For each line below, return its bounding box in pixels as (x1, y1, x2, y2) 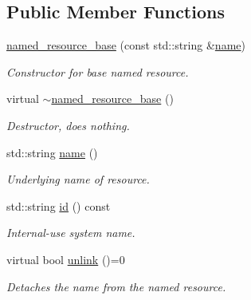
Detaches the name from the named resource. (6, 278, 226, 294)
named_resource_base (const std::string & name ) (6, 37, 245, 53)
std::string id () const (6, 197, 111, 214)
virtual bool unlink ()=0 (6, 251, 125, 267)
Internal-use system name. (6, 224, 135, 241)
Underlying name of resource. (6, 171, 150, 187)
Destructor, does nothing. (6, 116, 130, 133)
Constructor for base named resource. (6, 63, 189, 80)
